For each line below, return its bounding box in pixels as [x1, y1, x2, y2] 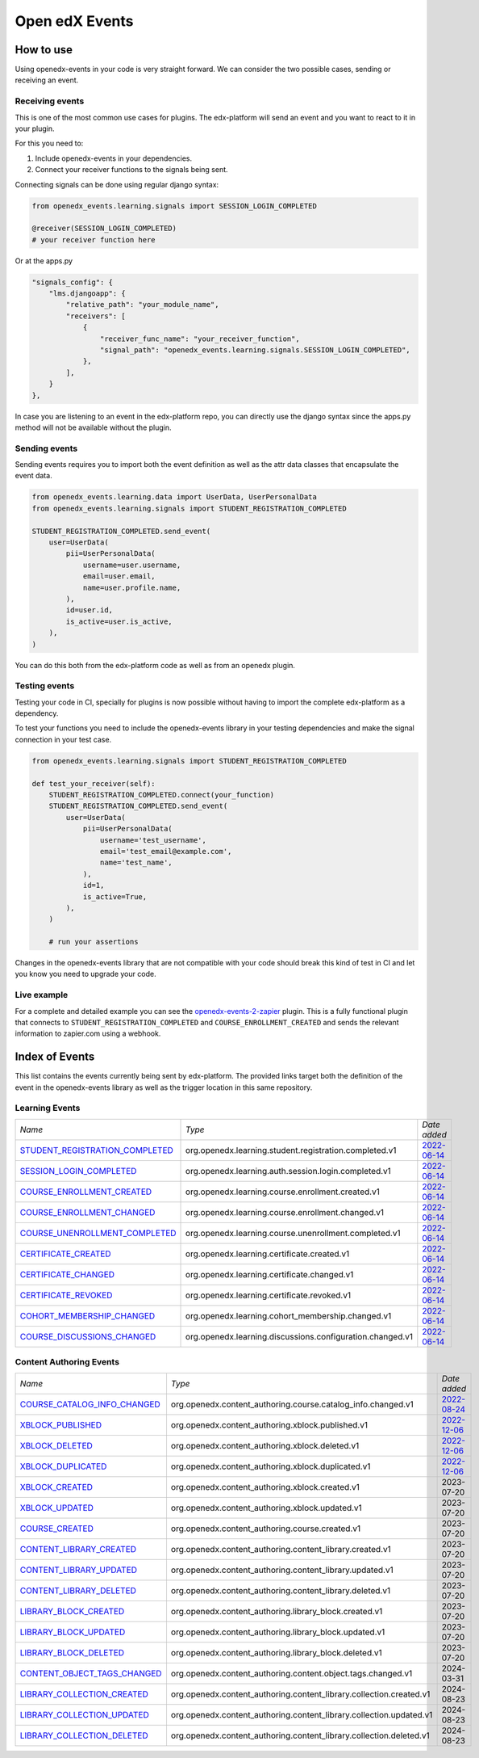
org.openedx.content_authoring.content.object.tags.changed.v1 [170, 1668, 413, 1679]
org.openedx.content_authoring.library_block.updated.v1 [170, 1626, 385, 1638]
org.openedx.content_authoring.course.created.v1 [170, 1523, 361, 1534]
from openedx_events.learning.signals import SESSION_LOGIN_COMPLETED [31, 201, 318, 210]
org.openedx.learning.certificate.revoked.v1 [185, 1289, 351, 1301]
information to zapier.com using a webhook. [15, 1028, 161, 1038]
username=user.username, [82, 560, 181, 570]
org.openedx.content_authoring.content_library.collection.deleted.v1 [170, 1730, 431, 1741]
